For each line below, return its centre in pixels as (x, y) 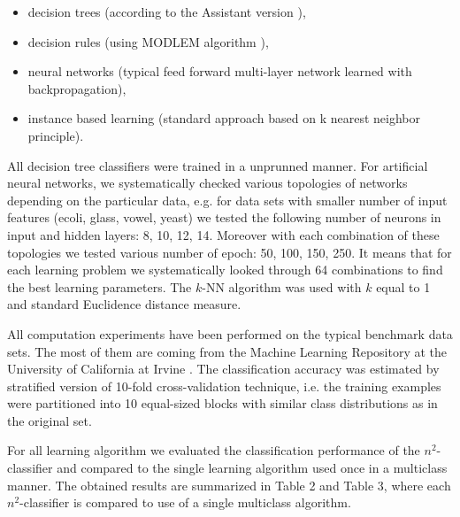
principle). (56, 135)
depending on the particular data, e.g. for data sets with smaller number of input (227, 200)
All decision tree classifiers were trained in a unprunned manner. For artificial (218, 165)
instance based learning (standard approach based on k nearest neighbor (224, 118)
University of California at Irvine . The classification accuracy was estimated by (223, 369)
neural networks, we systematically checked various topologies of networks (207, 183)
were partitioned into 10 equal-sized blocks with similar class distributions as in (222, 403)
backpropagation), (77, 88)
